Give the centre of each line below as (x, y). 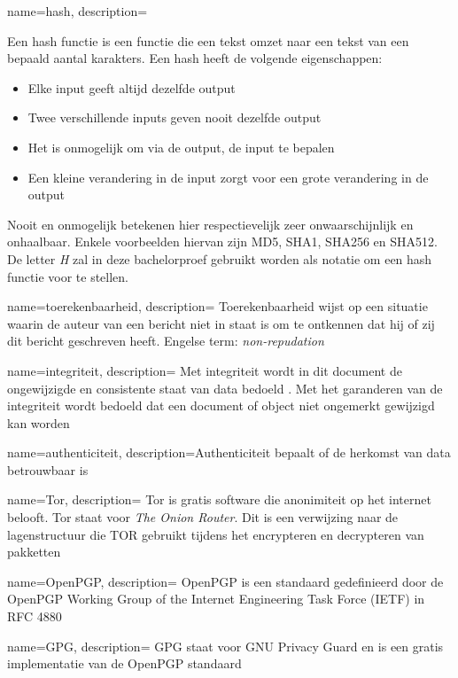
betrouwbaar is (48, 469)
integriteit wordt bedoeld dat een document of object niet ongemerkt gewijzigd (221, 405)
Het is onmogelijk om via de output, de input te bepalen (181, 147)
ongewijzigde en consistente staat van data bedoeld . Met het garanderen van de (225, 388)
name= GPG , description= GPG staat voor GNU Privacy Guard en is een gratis (225, 646)
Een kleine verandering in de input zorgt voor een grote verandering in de (228, 177)
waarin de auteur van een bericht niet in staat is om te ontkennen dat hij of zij (221, 323)
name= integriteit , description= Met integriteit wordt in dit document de (205, 370)
